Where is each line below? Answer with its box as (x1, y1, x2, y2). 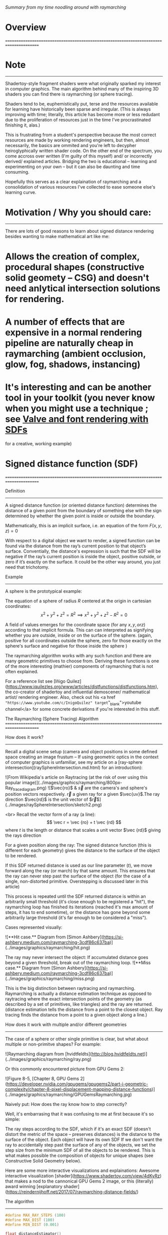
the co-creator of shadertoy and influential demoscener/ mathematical (5, 689, 150, 695)
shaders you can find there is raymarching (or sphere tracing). (5, 91, 133, 97)
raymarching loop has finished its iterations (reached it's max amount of (5, 904, 153, 910)
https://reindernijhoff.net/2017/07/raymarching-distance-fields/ (6, 1189, 137, 1195)
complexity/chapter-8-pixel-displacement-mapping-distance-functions (5, 1086, 152, 1092)
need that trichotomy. (5, 564, 49, 570)
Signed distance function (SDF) (5, 458, 138, 470)
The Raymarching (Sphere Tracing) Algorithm (5, 715, 99, 722)
